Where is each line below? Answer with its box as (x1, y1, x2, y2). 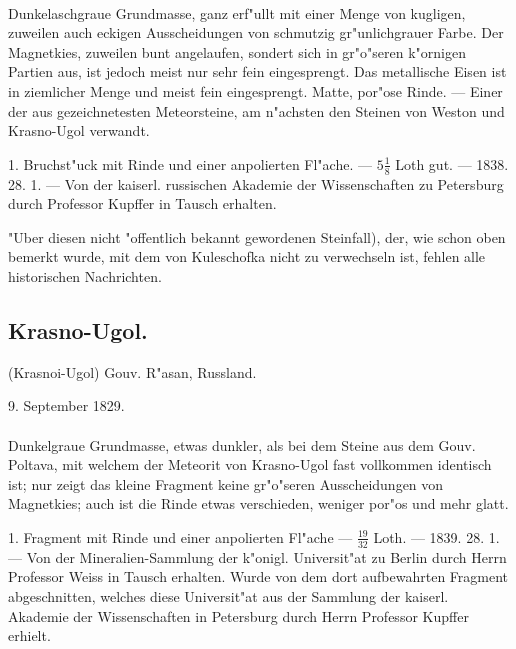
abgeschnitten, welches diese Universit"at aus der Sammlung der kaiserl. (8, 585, 449, 606)
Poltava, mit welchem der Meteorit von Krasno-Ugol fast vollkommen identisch (8, 454, 492, 475)
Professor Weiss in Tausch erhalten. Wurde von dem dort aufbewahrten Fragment (8, 566, 509, 587)
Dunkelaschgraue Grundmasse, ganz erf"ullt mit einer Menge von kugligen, (8, 2, 466, 23)
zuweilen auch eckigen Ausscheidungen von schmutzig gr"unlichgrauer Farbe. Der (8, 22, 504, 43)
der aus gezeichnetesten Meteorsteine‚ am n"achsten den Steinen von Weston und (8, 100, 505, 121)
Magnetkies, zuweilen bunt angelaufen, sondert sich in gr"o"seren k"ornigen (8, 41, 466, 62)
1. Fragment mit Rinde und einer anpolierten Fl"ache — (8, 526, 353, 547)
